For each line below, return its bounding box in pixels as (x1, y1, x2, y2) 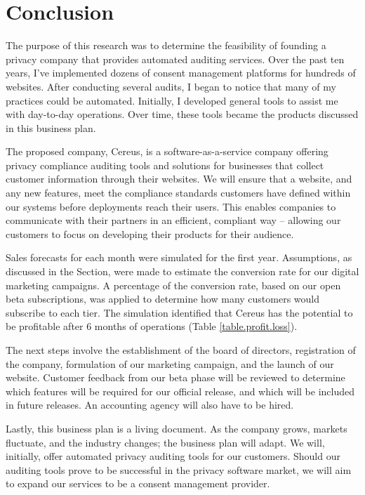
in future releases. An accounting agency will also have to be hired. (6, 397, 294, 412)
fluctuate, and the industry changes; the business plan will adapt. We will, (6, 435, 325, 449)
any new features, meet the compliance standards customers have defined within (6, 185, 351, 200)
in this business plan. (6, 120, 96, 135)
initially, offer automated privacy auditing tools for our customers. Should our (6, 449, 340, 463)
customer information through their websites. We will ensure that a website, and (6, 171, 352, 186)
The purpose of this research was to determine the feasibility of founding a (6, 38, 326, 53)
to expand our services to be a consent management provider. (6, 476, 270, 491)
